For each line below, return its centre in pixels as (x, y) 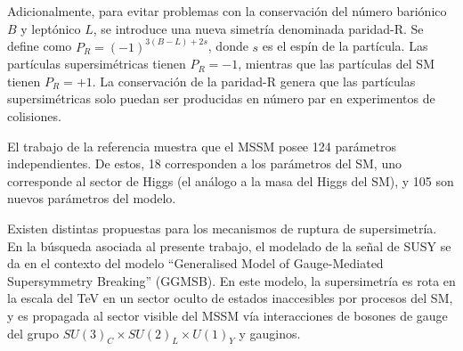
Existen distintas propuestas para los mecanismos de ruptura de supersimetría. (222, 228)
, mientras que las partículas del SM (336, 64)
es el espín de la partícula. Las (345, 46)
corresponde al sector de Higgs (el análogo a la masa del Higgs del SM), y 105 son (231, 180)
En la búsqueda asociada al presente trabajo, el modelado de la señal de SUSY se (229, 245)
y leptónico (51, 28)
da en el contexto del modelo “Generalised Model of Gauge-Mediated (195, 263)
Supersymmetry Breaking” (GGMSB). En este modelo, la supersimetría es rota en (231, 280)
